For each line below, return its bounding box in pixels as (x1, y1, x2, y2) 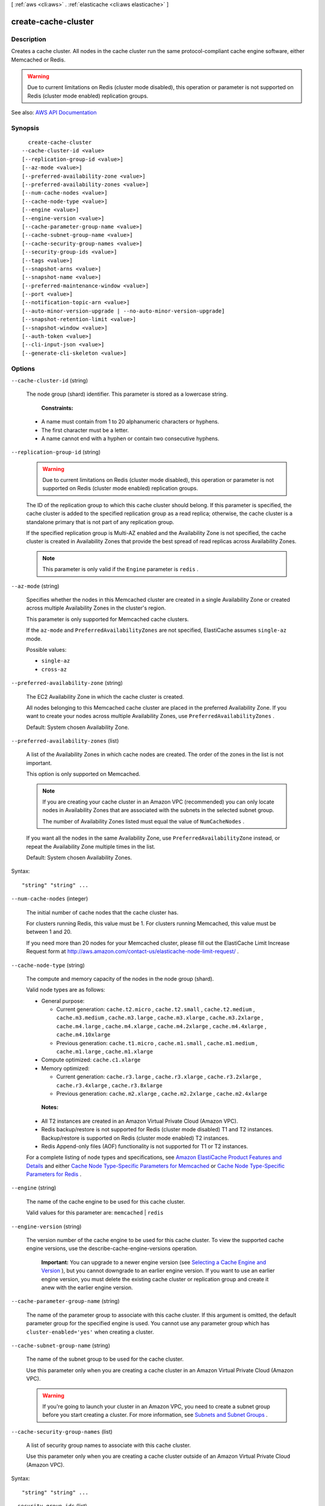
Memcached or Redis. (11, 56, 66, 63)
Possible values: (26, 646, 67, 653)
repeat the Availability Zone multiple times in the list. (26, 843, 156, 850)
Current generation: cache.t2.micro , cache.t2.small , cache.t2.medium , (56, 1006, 255, 1013)
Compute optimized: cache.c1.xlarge (41, 1056, 141, 1063)
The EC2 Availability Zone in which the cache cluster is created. (26, 693, 184, 700)
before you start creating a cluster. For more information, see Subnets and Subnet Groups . (42, 1411, 268, 1419)
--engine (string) (11, 1184, 57, 1192)
